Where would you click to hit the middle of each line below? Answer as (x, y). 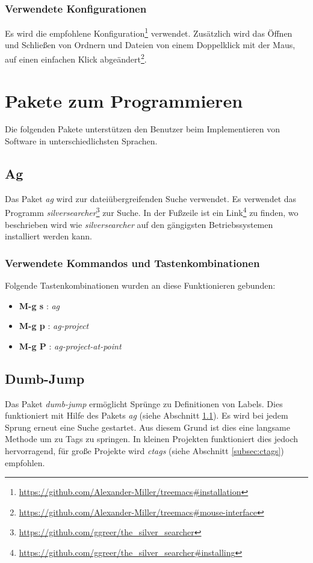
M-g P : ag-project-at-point (70, 346)
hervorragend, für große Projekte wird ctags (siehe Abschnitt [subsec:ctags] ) (144, 451)
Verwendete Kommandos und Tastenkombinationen (132, 263)
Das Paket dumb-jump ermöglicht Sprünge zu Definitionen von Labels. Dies (144, 403)
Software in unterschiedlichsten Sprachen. (81, 141)
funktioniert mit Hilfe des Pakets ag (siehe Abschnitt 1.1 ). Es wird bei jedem (147, 415)
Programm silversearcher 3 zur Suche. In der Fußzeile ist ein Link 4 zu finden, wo (152, 212)
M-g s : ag (39, 305)
